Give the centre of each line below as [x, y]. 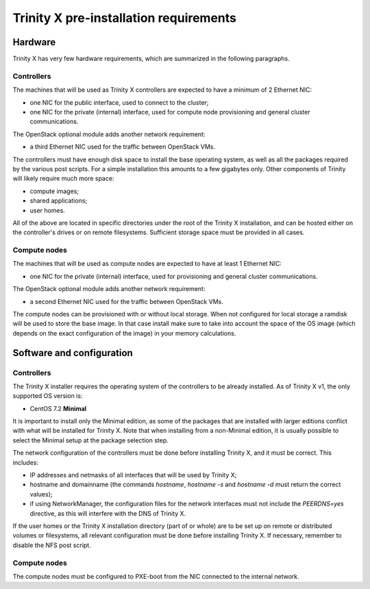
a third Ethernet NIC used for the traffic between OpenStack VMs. [123, 147]
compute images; [54, 191]
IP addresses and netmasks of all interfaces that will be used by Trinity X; [133, 475]
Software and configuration [73, 353]
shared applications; [59, 201]
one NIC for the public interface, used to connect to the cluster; [119, 102]
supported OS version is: [48, 396]
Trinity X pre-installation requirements [124, 18]
